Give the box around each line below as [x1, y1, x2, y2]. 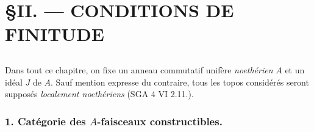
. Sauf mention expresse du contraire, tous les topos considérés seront [51, 75, 309, 88]
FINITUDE [5, 21, 104, 46]
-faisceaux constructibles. [97, 113, 223, 128]
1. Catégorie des [5, 113, 86, 128]
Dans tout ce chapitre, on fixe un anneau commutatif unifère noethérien [5, 63, 273, 76]
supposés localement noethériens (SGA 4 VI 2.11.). [5, 87, 194, 100]
